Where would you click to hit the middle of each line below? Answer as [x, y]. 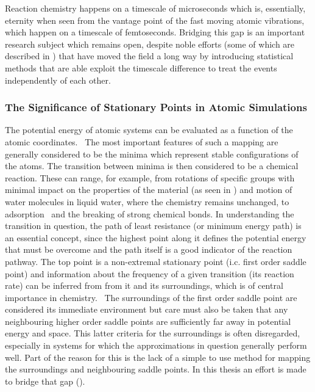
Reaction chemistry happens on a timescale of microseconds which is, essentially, [155, 8]
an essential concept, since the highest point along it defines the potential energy [156, 237]
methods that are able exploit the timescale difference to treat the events [141, 67]
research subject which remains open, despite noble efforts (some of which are [150, 44]
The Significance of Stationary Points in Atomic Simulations [156, 107]
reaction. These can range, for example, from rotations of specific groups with [150, 177]
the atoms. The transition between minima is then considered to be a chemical [152, 166]
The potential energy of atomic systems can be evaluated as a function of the [149, 130]
